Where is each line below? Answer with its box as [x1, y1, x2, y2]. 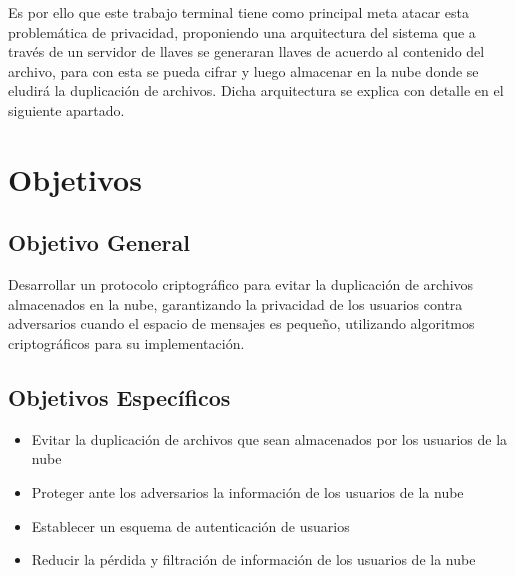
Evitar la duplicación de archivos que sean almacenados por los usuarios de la [31, 428, 508, 449]
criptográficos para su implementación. [8, 332, 245, 353]
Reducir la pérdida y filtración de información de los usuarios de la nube [31, 549, 476, 570]
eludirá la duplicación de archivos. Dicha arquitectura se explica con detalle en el [8, 80, 504, 101]
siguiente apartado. [8, 99, 125, 120]
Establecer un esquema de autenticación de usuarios [31, 515, 350, 536]
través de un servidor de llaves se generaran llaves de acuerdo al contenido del [8, 41, 485, 62]
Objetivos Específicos [8, 381, 231, 412]
